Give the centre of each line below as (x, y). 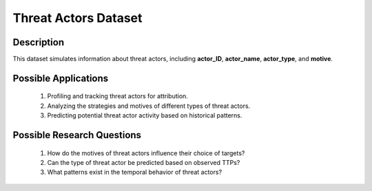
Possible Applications (61, 78)
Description (39, 42)
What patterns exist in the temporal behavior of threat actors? (135, 172)
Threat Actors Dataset (77, 18)
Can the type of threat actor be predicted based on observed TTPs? (144, 163)
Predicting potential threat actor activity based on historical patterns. (145, 115)
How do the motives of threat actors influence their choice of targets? (146, 153)
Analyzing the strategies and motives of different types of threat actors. (149, 106)
